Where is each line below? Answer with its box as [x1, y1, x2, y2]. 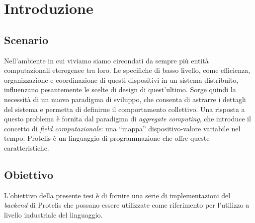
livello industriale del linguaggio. [4, 209, 103, 220]
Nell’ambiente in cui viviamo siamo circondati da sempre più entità [4, 55, 209, 65]
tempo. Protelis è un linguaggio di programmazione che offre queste [4, 133, 210, 143]
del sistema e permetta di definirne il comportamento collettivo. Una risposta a [4, 104, 245, 114]
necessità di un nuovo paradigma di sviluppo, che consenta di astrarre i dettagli [4, 94, 246, 104]
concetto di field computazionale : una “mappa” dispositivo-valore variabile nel [4, 123, 241, 133]
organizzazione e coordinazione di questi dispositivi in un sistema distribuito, [4, 74, 239, 85]
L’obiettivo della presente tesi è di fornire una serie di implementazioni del [4, 190, 231, 200]
